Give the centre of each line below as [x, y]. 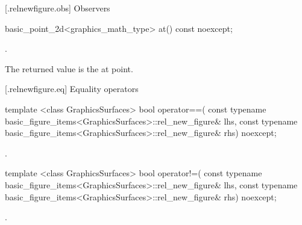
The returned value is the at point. [69, 68]
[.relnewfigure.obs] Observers [58, 8]
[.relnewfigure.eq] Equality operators [72, 89]
